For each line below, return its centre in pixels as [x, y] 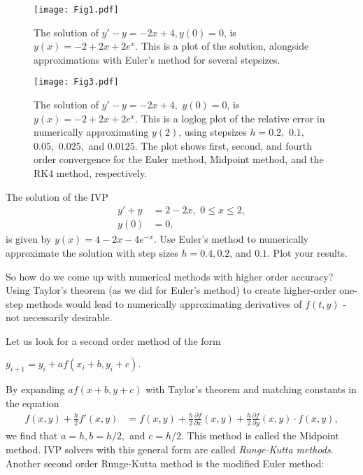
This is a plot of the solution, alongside [225, 46]
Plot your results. [310, 252]
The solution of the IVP [57, 196]
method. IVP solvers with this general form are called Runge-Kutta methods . [170, 449]
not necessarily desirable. [59, 317]
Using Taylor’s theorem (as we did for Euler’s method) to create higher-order [171, 290]
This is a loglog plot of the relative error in [233, 118]
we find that [32, 435]
